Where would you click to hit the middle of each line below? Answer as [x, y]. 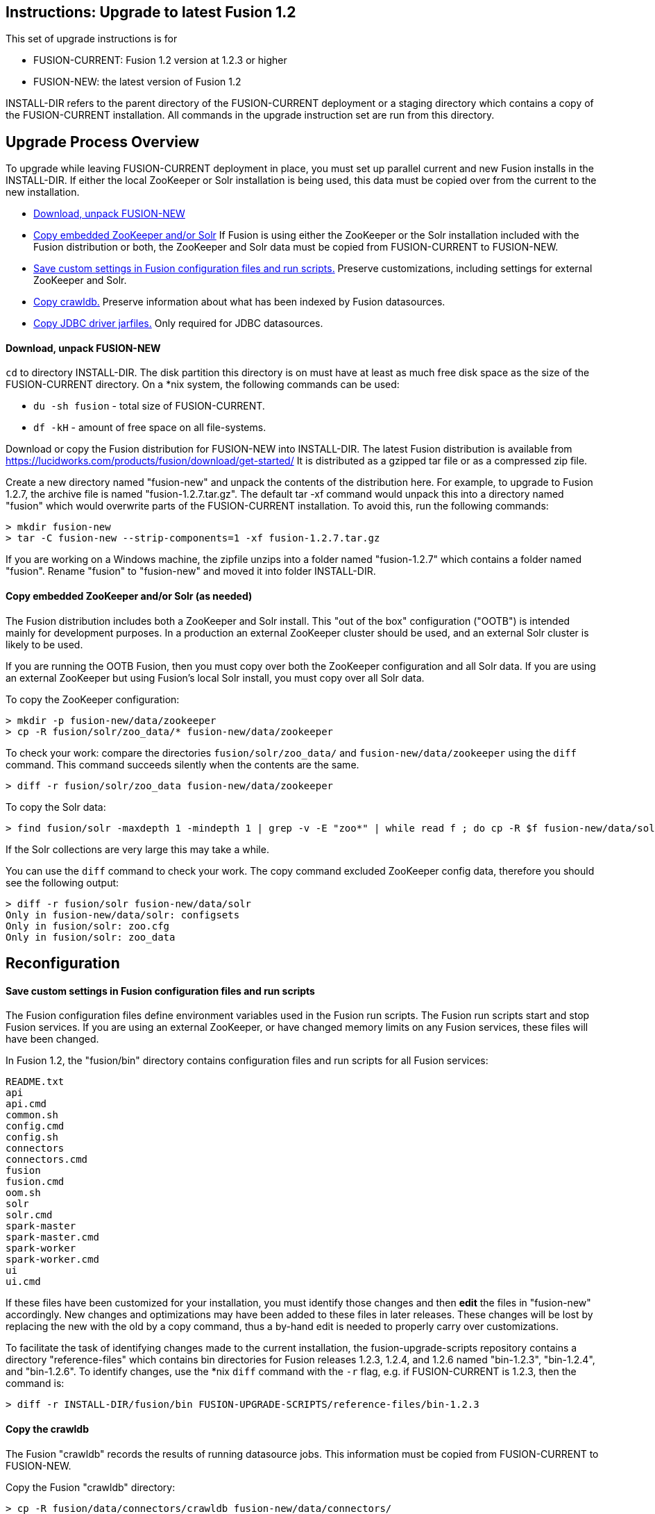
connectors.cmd [47, 1160]
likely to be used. [44, 644]
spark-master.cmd [52, 1237]
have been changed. [52, 1039]
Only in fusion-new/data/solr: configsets [123, 915]
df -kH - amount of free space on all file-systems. [150, 428]
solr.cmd [29, 1215]
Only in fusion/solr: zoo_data [91, 937]
